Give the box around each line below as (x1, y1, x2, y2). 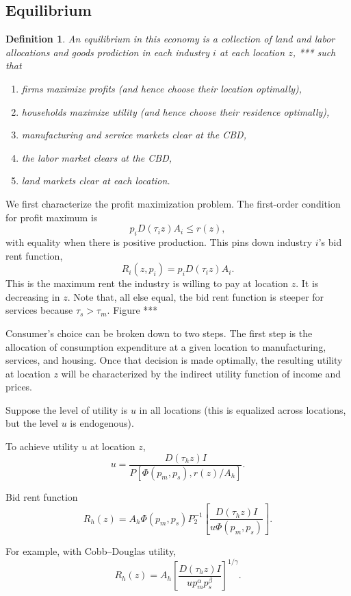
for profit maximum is (5, 210, 98, 224)
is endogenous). (70, 416, 134, 430)
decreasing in (5, 289, 60, 303)
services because (5, 303, 73, 317)
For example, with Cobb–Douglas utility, (5, 544, 177, 558)
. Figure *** (107, 303, 158, 317)
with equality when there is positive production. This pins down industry (5, 234, 313, 249)
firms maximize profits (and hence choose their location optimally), (21, 81, 302, 95)
